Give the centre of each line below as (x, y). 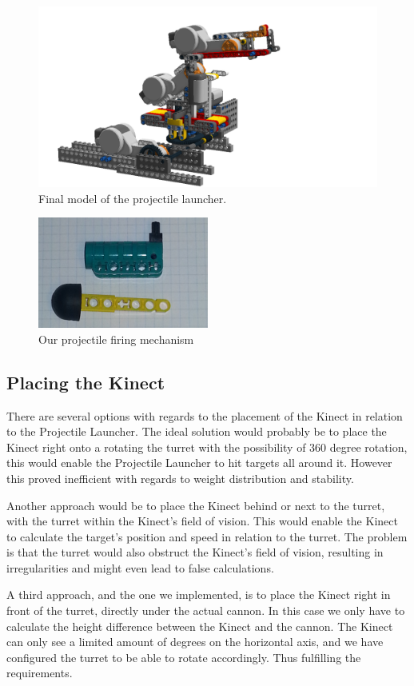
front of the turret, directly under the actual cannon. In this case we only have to (206, 610)
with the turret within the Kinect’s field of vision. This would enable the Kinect (202, 521)
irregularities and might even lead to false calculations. (140, 567)
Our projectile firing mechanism (116, 339)
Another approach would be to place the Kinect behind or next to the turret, (196, 505)
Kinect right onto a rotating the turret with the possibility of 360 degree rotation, (207, 447)
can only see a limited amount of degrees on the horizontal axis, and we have (195, 642)
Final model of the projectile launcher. (133, 198)
